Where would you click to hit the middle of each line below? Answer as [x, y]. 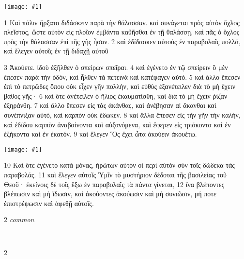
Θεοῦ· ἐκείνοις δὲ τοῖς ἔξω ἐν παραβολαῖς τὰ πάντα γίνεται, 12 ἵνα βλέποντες [114, 184]
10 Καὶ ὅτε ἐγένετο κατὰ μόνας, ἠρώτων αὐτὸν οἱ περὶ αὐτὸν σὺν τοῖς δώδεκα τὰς [119, 165]
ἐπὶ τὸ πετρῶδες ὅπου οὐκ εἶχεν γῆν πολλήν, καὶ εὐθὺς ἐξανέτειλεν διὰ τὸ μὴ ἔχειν [120, 86]
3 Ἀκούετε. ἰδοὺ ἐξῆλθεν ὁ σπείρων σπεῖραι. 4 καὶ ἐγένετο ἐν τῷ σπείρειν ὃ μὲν [116, 67]
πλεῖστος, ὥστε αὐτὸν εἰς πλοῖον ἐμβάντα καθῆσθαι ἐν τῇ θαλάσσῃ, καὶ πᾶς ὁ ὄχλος [122, 32]
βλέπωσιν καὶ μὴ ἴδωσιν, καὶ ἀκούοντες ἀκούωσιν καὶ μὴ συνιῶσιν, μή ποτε [110, 194]
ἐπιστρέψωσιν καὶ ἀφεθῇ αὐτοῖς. [49, 203]
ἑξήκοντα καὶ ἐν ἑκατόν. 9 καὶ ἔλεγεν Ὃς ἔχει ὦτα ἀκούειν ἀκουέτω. [100, 134]
